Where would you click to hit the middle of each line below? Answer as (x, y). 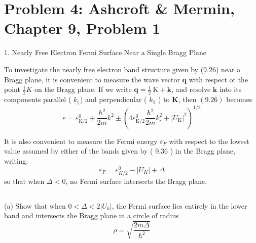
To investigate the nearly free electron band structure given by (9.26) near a (122, 69)
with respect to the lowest (209, 141)
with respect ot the (218, 79)
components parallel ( (38, 99)
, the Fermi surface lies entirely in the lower (179, 205)
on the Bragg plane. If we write (83, 89)
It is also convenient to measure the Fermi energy (81, 141)
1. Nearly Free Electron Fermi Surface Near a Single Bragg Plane (105, 52)
